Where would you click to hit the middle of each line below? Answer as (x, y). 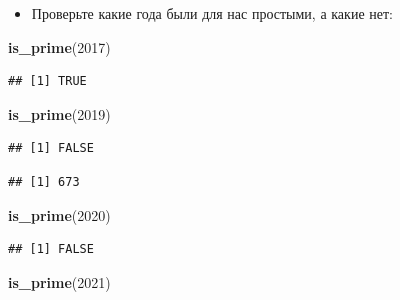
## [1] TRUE (47, 81)
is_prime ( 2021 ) (59, 281)
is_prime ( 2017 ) (59, 46)
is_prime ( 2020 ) (59, 214)
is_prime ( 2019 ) (59, 113)
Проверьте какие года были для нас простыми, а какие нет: (212, 13)
